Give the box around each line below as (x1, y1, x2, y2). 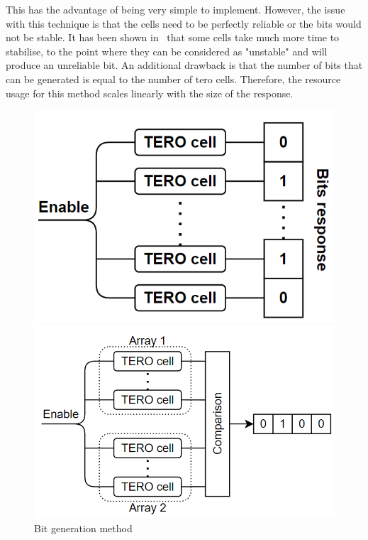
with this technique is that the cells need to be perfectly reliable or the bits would (6, 16, 362, 31)
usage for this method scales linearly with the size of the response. (6, 85, 294, 100)
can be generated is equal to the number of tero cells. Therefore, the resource (6, 71, 341, 86)
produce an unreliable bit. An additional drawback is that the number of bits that (6, 58, 363, 72)
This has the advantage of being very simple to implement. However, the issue (6, 2, 345, 16)
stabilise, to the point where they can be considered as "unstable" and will (6, 43, 328, 58)
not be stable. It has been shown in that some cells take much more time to (6, 30, 340, 45)
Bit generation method (34, 521, 133, 535)
